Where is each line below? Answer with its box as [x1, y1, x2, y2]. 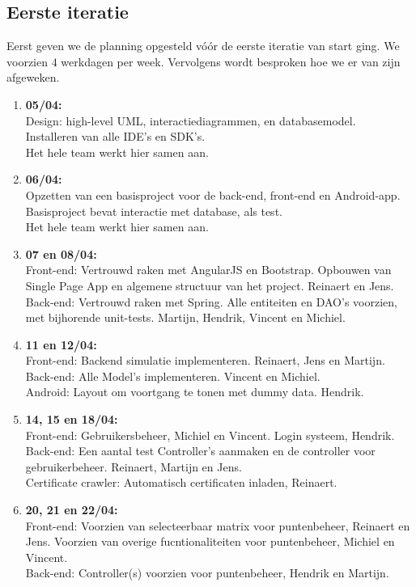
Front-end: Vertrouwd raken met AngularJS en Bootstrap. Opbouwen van [25, 261, 392, 278]
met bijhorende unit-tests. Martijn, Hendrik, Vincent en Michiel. [25, 309, 346, 326]
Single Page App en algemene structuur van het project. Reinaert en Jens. [25, 277, 394, 293]
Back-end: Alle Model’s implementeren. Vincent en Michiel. [25, 367, 320, 384]
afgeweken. [6, 69, 60, 86]
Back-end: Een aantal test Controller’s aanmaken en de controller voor [25, 442, 376, 459]
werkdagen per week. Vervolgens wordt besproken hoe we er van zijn [61, 53, 401, 70]
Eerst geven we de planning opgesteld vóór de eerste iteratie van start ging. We [6, 37, 400, 54]
